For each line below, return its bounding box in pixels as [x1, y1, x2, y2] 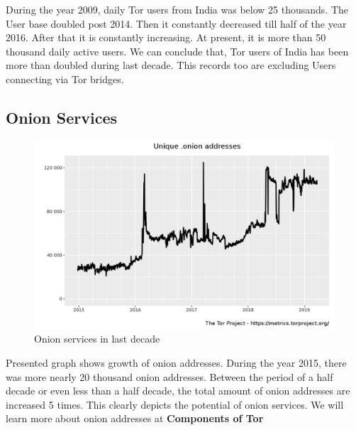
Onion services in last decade [34, 331, 160, 346]
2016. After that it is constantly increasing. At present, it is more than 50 [6, 30, 326, 45]
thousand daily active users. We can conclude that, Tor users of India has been [6, 43, 349, 58]
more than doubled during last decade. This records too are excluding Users [6, 58, 336, 72]
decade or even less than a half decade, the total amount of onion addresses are [6, 383, 350, 398]
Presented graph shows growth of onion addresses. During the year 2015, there [6, 355, 347, 370]
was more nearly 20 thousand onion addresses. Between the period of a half [6, 369, 333, 384]
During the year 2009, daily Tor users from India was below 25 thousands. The [6, 2, 348, 16]
